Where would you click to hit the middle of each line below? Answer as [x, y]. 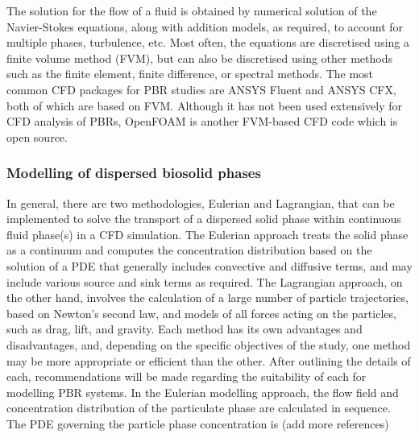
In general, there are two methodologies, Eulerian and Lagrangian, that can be [201, 202]
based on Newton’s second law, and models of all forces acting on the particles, [201, 313]
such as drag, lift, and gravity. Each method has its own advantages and [185, 329]
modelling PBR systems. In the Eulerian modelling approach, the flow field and [203, 392]
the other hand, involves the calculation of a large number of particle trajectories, [207, 298]
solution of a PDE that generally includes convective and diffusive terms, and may [209, 265]
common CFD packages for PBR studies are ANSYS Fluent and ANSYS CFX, [201, 89]
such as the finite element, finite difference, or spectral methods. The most [190, 74]
